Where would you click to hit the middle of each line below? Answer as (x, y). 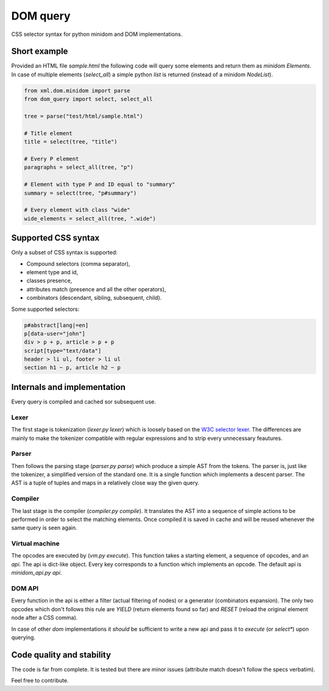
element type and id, (52, 272)
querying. (23, 637)
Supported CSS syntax (55, 238)
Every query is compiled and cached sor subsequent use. (84, 402)
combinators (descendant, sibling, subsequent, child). (94, 298)
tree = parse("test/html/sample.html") (83, 116)
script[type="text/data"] (63, 351)
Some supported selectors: (45, 309)
